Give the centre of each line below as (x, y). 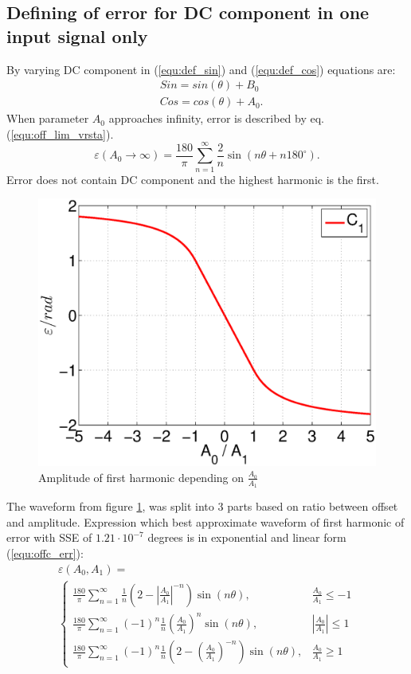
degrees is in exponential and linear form (247, 537)
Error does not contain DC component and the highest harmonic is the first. (193, 179)
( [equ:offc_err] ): (45, 553)
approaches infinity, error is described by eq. (217, 118)
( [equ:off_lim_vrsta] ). (60, 133)
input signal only (77, 35)
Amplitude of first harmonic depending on (141, 477)
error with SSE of (49, 537)
